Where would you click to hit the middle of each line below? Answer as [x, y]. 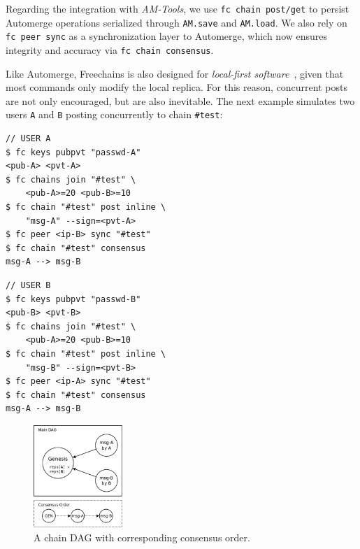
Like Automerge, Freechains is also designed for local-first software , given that [175, 73]
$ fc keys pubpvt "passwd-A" [73, 152]
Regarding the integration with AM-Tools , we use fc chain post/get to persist [178, 8]
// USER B [28, 285]
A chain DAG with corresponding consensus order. [142, 537]
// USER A [28, 139]
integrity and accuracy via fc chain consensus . [110, 49]
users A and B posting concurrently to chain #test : [114, 114]
